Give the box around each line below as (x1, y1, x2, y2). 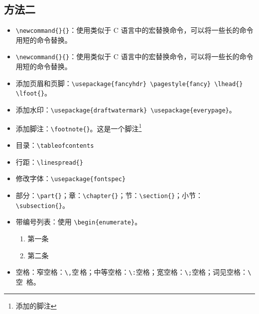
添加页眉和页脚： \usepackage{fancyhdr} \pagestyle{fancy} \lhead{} (15, 78, 243, 88)
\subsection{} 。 (15, 200, 69, 210)
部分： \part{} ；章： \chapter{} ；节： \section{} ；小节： (15, 190, 203, 200)
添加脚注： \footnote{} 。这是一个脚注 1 (15, 121, 142, 133)
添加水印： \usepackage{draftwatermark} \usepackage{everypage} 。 (15, 105, 236, 115)
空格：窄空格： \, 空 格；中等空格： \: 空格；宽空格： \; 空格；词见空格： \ (15, 267, 252, 277)
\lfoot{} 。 (15, 88, 52, 98)
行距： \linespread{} (15, 156, 83, 167)
